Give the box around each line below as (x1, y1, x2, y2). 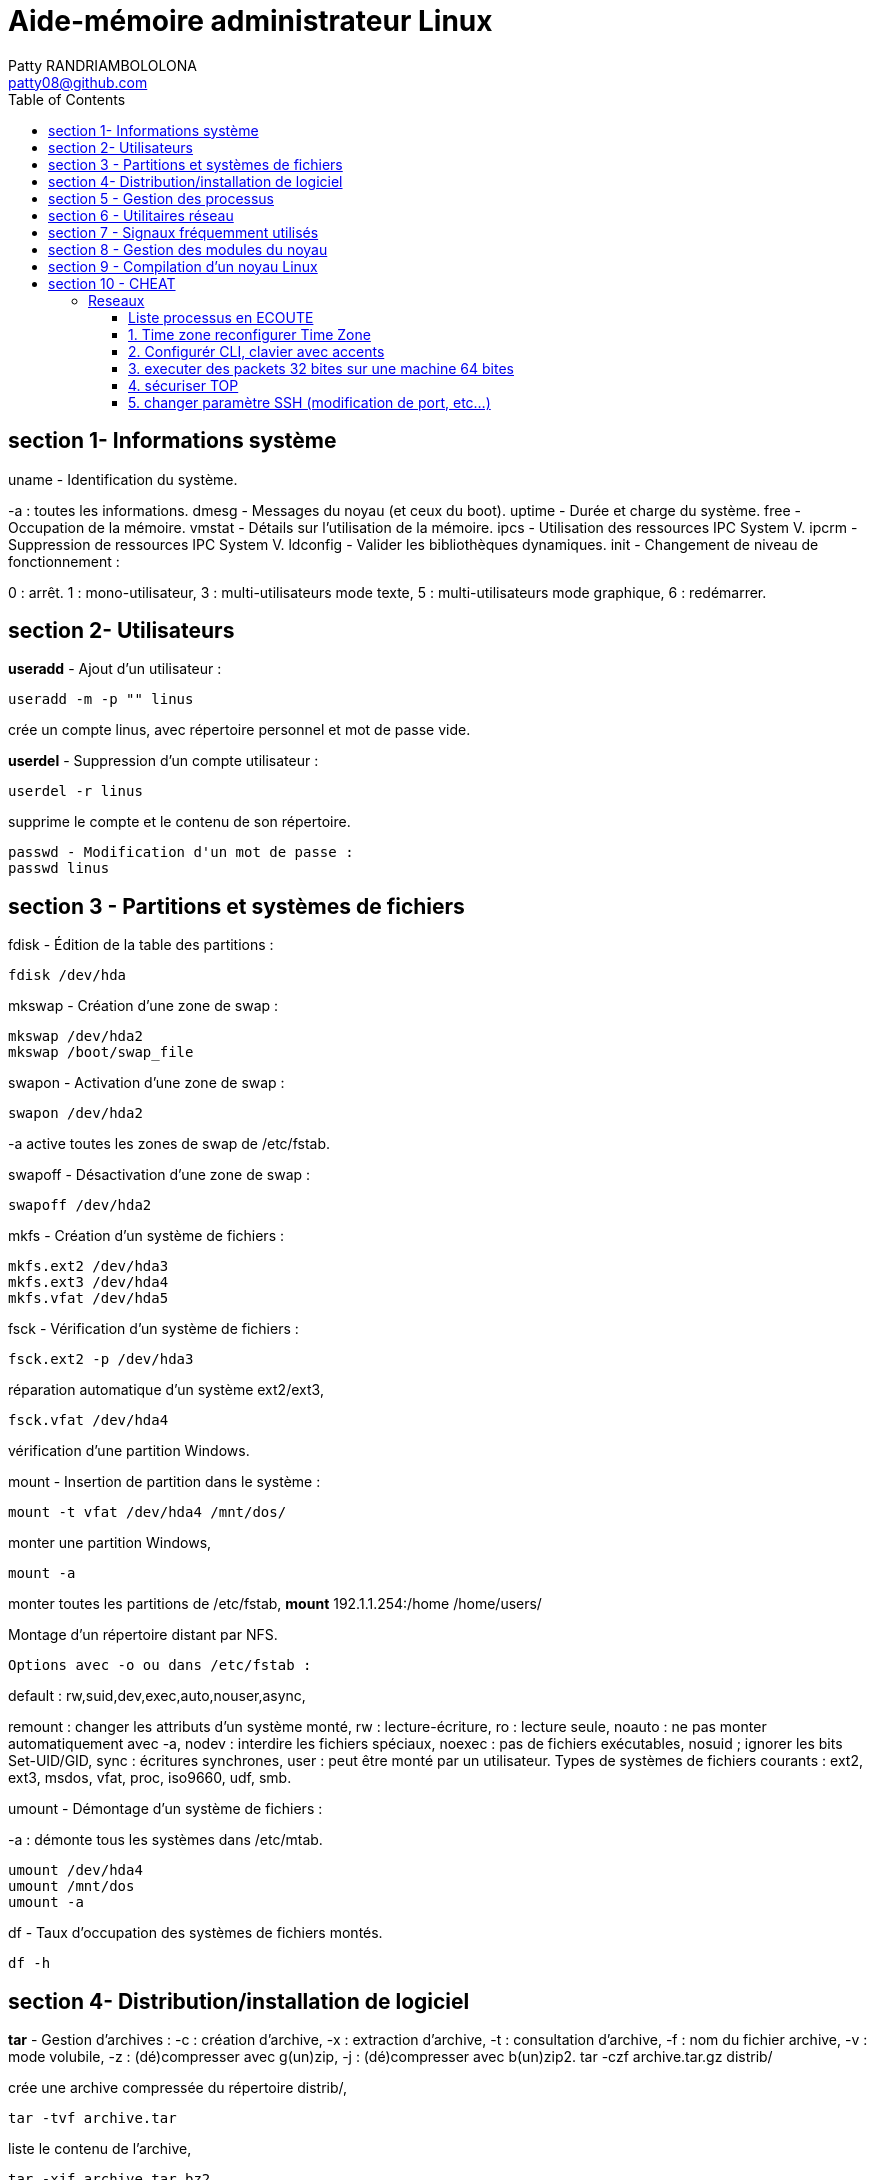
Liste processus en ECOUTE (128, 308, 314, 326)
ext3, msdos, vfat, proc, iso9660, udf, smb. (8, 1769, 292, 1787)
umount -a (8, 1894, 84, 1911)
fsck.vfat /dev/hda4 (8, 1412, 169, 1429)
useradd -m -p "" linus (8, 691, 194, 708)
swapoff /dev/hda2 (8, 1197, 152, 1214)
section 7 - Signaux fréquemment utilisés (48, 223, 319, 241)
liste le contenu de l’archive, (8, 2140, 192, 2158)
